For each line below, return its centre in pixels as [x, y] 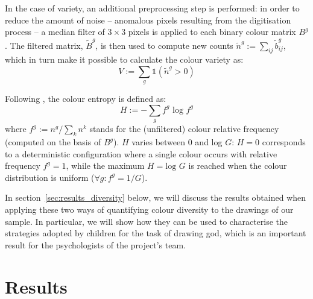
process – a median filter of [55, 32]
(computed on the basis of [53, 142]
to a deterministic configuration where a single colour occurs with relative [141, 153]
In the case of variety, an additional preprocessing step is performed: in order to [152, 8]
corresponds [284, 142]
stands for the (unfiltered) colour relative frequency [184, 129]
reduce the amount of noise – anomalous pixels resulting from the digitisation [148, 20]
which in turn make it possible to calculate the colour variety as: [124, 59]
